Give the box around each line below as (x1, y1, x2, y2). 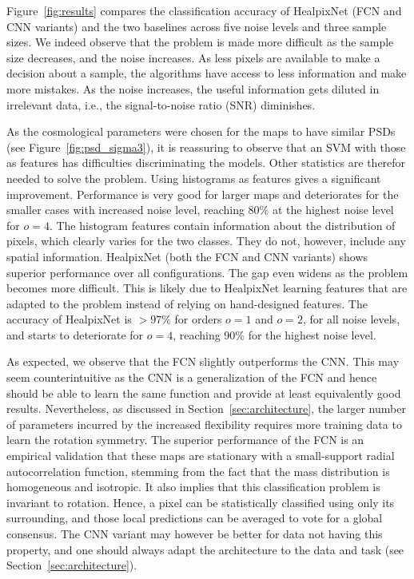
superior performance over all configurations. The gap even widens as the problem (6, 264, 408, 280)
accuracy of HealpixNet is (6, 311, 132, 327)
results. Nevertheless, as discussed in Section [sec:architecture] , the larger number (6, 400, 406, 417)
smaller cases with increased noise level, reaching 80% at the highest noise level (6, 201, 394, 218)
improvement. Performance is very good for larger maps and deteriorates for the (6, 185, 399, 202)
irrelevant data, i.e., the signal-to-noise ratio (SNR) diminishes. (6, 96, 316, 113)
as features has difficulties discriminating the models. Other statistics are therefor (6, 154, 406, 171)
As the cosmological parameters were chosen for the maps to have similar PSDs (6, 123, 396, 140)
